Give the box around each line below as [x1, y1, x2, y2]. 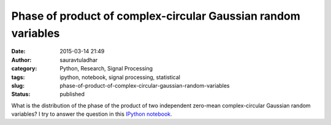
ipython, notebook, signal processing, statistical [59, 74, 181, 81]
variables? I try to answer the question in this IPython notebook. [11, 110, 173, 118]
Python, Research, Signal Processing [59, 65, 153, 72]
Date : [11, 48, 26, 55]
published [59, 91, 85, 98]
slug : [11, 81, 25, 89]
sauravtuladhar [59, 56, 98, 64]
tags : [11, 74, 25, 81]
